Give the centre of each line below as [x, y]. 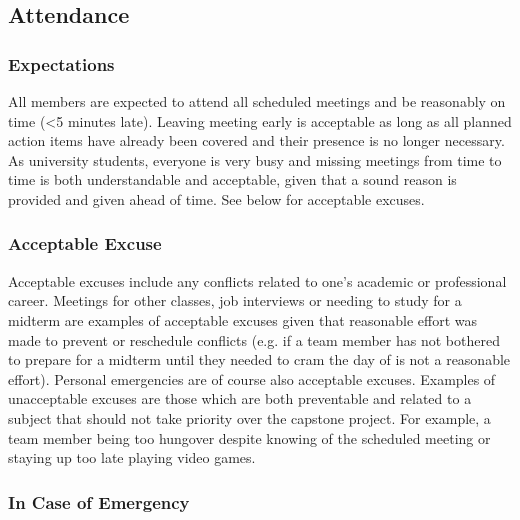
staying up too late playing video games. [132, 457]
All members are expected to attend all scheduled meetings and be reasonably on [257, 101]
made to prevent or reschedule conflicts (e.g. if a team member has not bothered [254, 339]
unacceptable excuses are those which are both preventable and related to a [240, 398]
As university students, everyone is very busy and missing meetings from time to [255, 159]
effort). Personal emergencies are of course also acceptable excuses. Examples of [252, 378]
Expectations [61, 63]
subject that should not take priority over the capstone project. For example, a [249, 417]
